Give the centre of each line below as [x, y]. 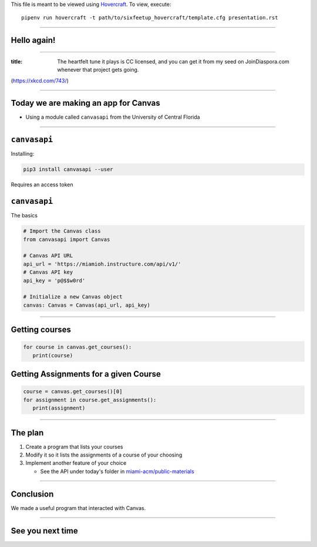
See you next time [45, 531]
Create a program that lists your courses [74, 447]
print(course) [53, 355]
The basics [24, 216]
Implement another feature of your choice [76, 463]
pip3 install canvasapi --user [68, 170]
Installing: [23, 154]
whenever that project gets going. [98, 70]
